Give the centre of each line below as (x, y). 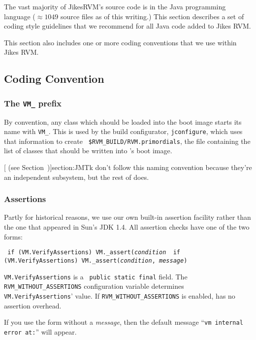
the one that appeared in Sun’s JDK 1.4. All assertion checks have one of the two (127, 227)
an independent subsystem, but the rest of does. (77, 177)
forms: (13, 236)
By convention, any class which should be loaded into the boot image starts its (123, 121)
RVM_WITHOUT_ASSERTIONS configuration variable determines (94, 286)
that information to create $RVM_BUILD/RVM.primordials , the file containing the (127, 141)
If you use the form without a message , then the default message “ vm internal (124, 322)
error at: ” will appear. (40, 331)
